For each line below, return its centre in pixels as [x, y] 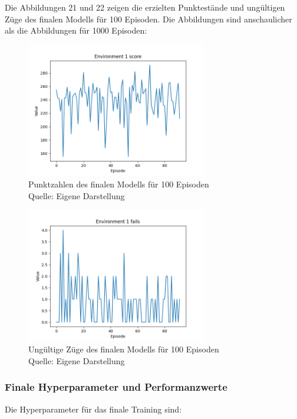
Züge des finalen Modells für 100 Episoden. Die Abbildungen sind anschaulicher [148, 19]
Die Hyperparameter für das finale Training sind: [93, 409]
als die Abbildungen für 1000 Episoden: [76, 30]
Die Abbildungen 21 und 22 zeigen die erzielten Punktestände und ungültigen [145, 7]
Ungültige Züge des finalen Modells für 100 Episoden [124, 349]
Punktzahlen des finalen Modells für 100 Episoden [119, 184]
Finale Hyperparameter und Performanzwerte [116, 387]
